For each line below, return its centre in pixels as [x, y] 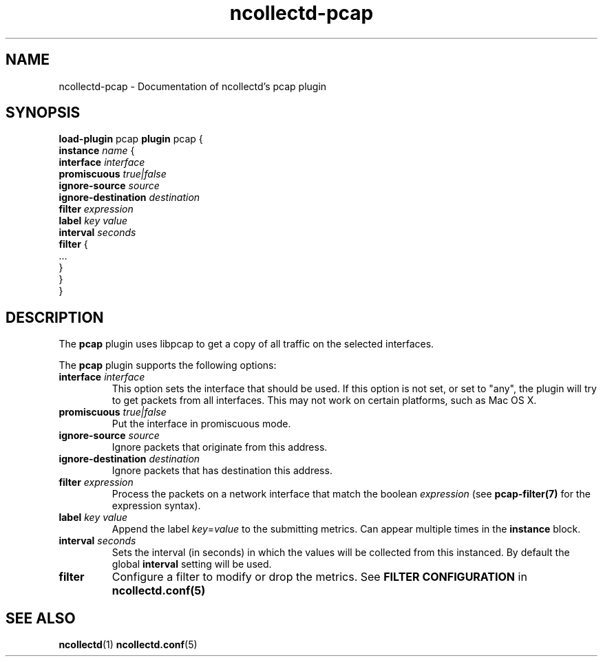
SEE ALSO [41, 618]
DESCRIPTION [55, 317]
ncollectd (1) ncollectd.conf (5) [128, 645]
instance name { [97, 151]
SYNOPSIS [43, 113]
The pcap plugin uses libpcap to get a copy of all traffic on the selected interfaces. [246, 344]
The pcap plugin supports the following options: [168, 365]
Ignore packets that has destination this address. [222, 471]
